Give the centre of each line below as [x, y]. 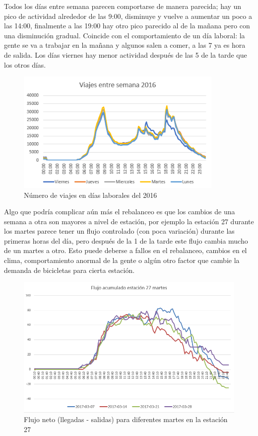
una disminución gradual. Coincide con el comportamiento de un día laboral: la [125, 35]
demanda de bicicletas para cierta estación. [69, 270]
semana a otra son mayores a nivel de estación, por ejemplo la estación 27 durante [129, 221]
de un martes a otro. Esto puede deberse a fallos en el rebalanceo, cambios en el [126, 250]
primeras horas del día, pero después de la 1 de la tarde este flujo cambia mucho [126, 240]
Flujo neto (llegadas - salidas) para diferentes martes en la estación [126, 419]
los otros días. [25, 64]
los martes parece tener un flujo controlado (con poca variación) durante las [119, 231]
